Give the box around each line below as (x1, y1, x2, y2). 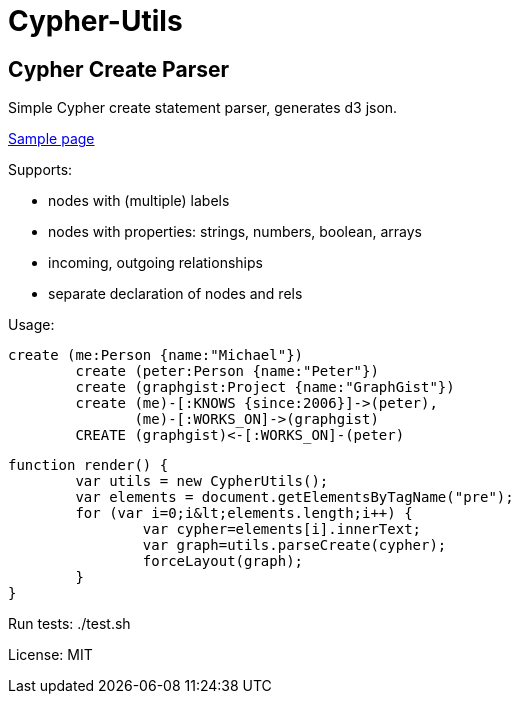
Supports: (8, 161, 73, 179)
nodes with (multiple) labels (48, 192, 230, 210)
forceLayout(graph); (142, 553, 304, 570)
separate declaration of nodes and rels (48, 285, 303, 303)
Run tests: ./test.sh (8, 615, 131, 633)
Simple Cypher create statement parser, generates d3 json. (8, 99, 398, 117)
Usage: (8, 316, 55, 334)
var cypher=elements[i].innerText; (142, 521, 422, 538)
